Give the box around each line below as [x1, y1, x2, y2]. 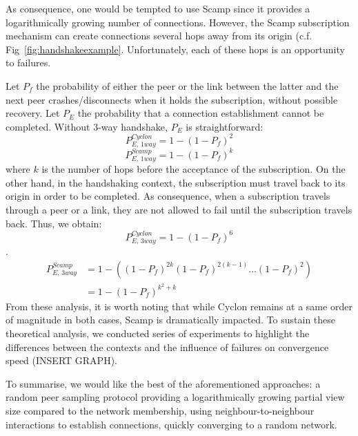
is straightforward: [186, 119, 263, 133]
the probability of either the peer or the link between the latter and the [36, 78, 339, 93]
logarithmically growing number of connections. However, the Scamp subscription [6, 15, 350, 29]
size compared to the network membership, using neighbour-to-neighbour [6, 403, 315, 417]
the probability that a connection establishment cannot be [77, 106, 324, 120]
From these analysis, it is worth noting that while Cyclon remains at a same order [6, 298, 352, 313]
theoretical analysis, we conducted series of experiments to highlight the [6, 325, 310, 340]
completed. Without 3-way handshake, [6, 119, 168, 133]
